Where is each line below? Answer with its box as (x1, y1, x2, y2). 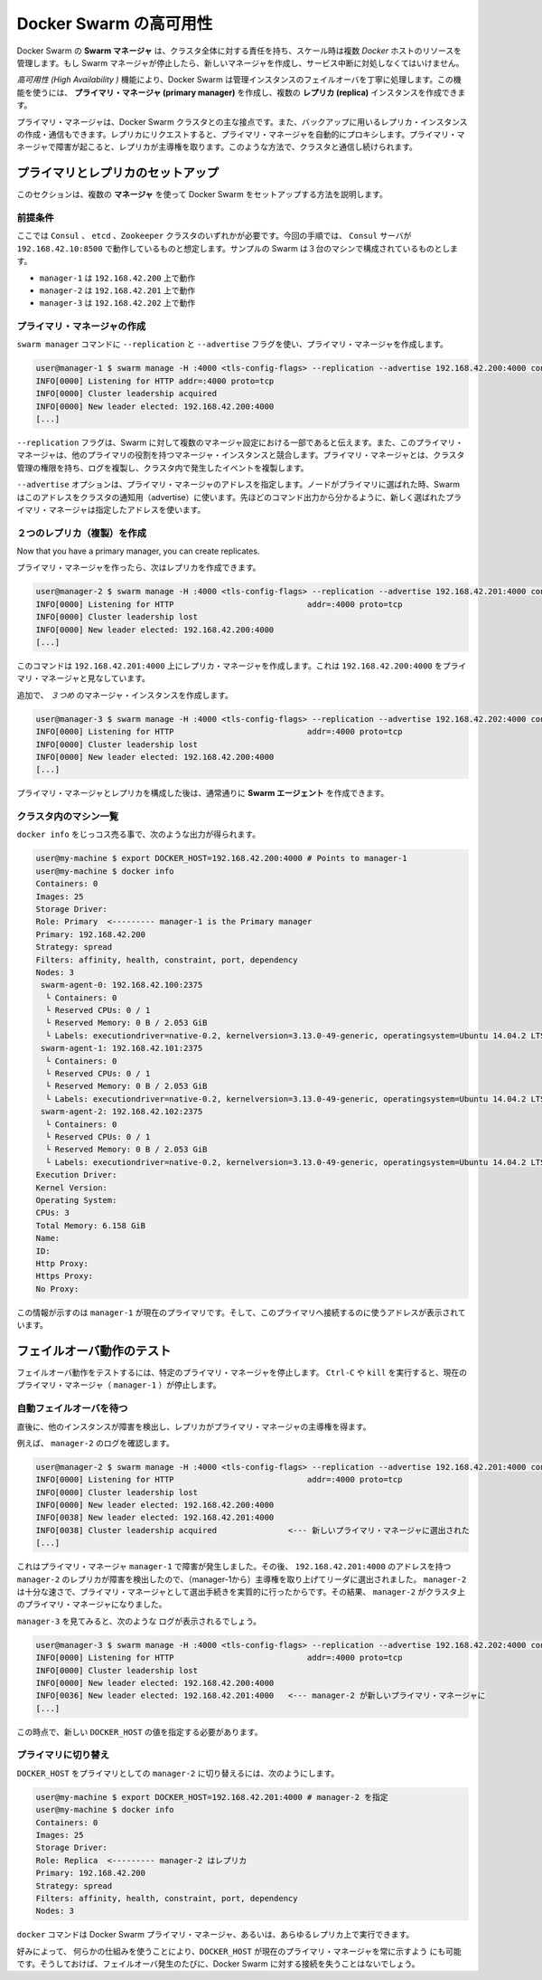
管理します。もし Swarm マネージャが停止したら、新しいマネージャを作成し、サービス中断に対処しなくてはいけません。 (16, 57, 464, 68)
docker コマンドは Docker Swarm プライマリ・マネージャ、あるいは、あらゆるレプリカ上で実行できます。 (16, 1929, 415, 1940)
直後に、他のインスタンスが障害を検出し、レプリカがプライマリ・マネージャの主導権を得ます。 (16, 1421, 371, 1432)
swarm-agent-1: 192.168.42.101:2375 (41, 1043, 203, 1054)
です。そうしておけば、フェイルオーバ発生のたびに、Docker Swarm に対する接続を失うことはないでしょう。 (16, 1958, 420, 1969)
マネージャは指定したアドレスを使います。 (48, 504, 206, 515)
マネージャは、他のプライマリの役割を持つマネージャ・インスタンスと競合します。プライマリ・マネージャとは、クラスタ (16, 450, 465, 460)
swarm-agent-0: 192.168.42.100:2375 (41, 980, 203, 990)
